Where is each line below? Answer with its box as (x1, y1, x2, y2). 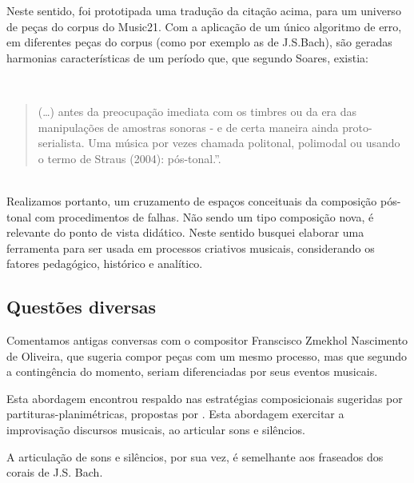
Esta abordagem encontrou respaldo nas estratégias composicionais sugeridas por (6, 389, 403, 406)
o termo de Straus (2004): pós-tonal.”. (38, 150, 221, 166)
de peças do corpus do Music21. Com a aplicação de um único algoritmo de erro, (6, 18, 402, 34)
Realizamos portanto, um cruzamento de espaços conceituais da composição (6, 192, 377, 209)
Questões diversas (6, 294, 156, 319)
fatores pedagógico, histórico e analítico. (6, 255, 203, 272)
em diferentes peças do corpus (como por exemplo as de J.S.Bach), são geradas (6, 34, 392, 50)
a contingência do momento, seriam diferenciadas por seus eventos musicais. (6, 363, 378, 380)
